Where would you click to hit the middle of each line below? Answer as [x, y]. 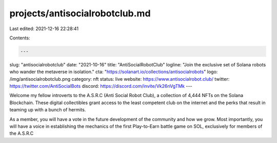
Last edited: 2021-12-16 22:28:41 [44, 29]
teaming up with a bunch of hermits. [48, 110]
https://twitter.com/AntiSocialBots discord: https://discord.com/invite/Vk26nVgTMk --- [101, 86]
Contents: [20, 38]
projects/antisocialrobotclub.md [80, 13]
